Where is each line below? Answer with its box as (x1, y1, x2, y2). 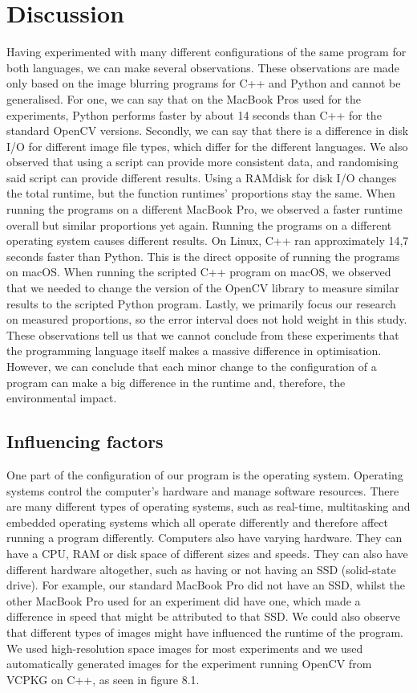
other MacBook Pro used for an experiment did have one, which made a (6, 592, 361, 609)
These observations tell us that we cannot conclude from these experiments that (6, 326, 399, 343)
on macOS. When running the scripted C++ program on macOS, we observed (6, 263, 391, 280)
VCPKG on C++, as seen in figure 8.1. (6, 671, 200, 687)
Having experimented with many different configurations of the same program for (6, 43, 407, 60)
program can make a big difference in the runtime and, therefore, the (6, 373, 346, 390)
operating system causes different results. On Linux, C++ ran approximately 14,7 (6, 232, 409, 249)
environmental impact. (6, 389, 117, 406)
